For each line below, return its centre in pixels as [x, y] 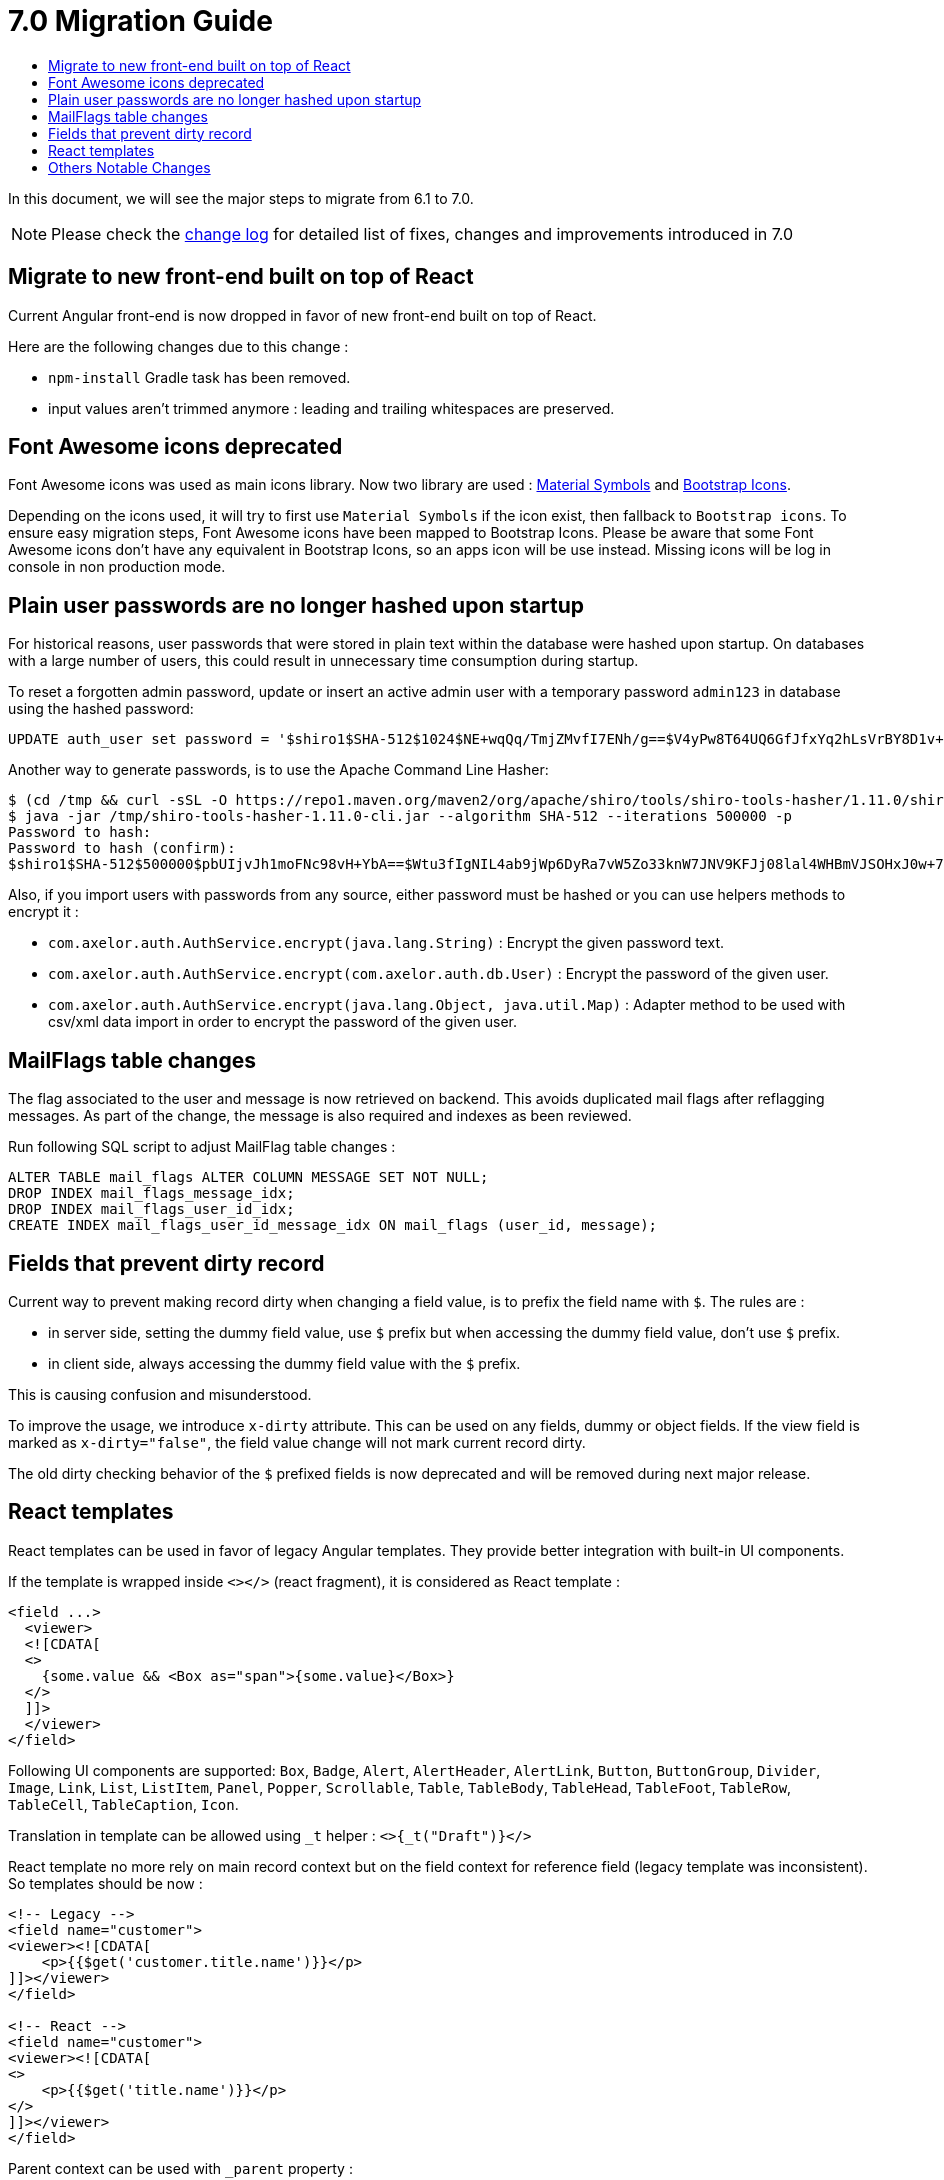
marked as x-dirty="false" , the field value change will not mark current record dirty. [297, 1442]
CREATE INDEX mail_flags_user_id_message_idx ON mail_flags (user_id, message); [333, 1225]
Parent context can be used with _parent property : [180, 2168]
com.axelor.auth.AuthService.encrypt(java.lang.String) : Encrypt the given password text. [386, 943]
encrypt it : [43, 912]
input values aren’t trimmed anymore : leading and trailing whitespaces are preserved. [331, 408]
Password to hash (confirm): [122, 848]
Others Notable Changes [129, 167]
